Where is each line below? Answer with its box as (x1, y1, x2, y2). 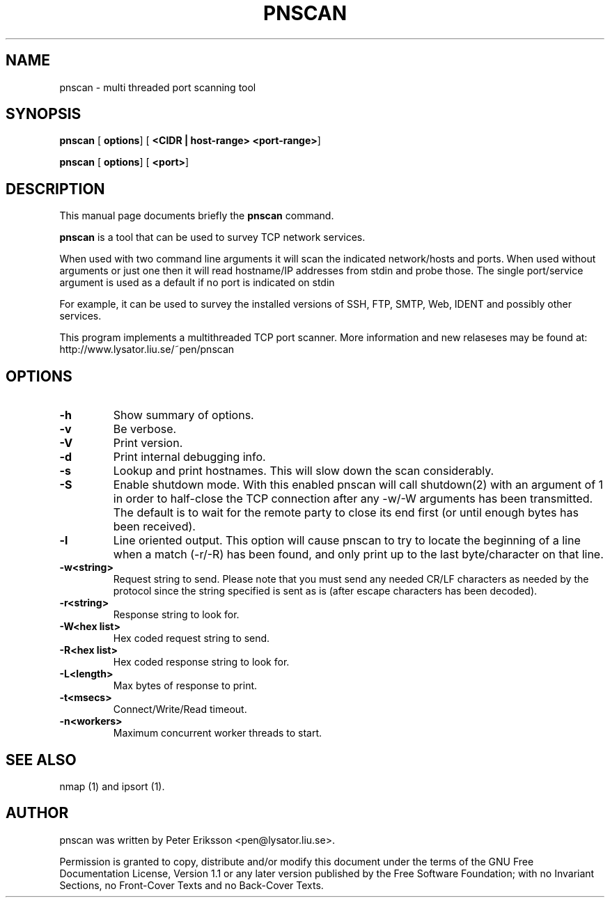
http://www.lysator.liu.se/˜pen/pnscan (59, 343, 235, 356)
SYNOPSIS (6, 105, 81, 123)
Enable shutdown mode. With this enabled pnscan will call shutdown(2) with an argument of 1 (113, 478, 604, 492)
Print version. (113, 436, 183, 450)
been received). (113, 519, 196, 534)
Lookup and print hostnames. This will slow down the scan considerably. (113, 464, 494, 478)
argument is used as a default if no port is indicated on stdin (59, 276, 335, 289)
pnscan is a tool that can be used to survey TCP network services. (59, 231, 366, 244)
